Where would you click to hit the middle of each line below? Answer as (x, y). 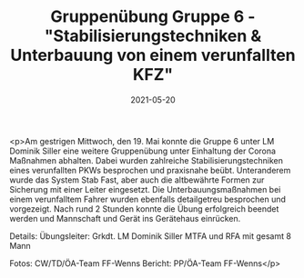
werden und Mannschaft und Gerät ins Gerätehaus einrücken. (125, 218)
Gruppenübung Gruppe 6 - (153, 17)
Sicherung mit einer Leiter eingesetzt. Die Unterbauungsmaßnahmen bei (145, 189)
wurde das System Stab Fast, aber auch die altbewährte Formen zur (137, 180)
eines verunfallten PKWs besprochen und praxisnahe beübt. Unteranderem (150, 170)
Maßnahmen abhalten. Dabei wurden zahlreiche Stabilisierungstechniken (147, 160)
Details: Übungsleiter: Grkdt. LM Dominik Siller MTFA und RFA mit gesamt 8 (150, 236)
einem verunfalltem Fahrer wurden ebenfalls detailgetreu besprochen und (148, 199)
